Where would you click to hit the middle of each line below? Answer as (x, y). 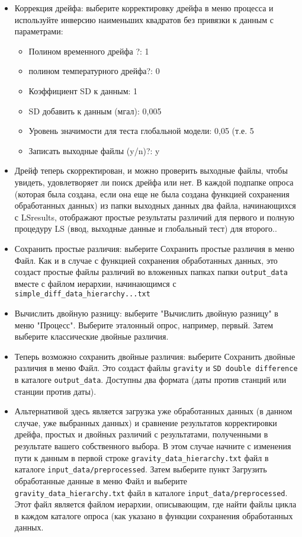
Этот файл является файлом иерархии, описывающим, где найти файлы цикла (155, 504)
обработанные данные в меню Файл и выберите (101, 480)
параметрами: (39, 31)
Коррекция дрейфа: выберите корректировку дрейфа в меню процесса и (144, 8)
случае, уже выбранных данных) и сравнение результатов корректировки (146, 422)
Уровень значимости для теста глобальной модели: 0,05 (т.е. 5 (141, 131)
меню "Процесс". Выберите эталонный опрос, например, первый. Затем (144, 325)
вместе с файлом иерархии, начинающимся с (95, 283)
